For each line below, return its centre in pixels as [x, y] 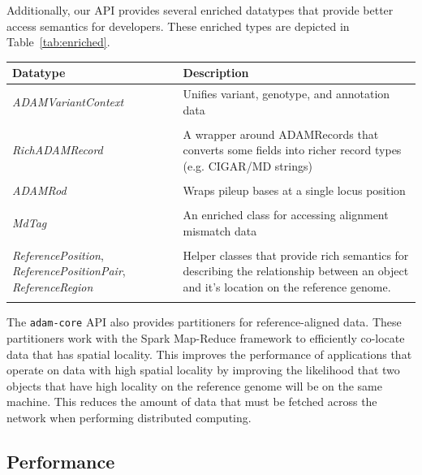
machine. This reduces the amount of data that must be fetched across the [192, 402]
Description [216, 73]
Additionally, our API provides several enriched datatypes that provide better [200, 10]
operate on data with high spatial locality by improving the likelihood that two [203, 370]
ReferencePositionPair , [69, 271]
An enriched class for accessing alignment [286, 215]
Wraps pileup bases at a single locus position [294, 190]
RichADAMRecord [58, 150]
